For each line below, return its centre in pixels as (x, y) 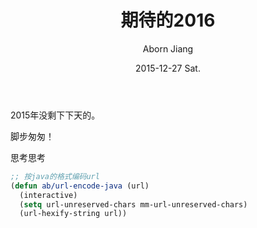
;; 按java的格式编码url (55, 176)
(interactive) (48, 195)
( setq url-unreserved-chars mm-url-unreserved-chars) (133, 204)
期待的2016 (168, 20)
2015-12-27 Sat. (168, 68)
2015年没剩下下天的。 (55, 115)
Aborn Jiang (168, 48)
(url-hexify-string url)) (73, 214)
